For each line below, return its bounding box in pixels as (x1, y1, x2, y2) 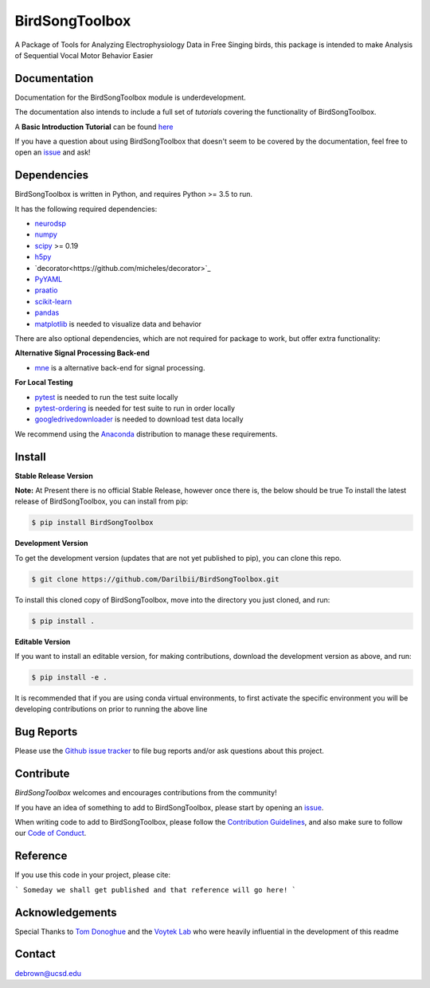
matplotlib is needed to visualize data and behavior (34, 319, 202, 328)
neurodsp (34, 219, 67, 229)
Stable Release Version (14, 471, 93, 480)
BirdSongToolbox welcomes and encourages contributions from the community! (14, 788, 278, 798)
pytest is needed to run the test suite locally (34, 392, 178, 402)
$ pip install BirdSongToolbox (31, 518, 154, 527)
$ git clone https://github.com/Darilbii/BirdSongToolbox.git (31, 574, 279, 583)
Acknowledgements (14, 905, 117, 919)
